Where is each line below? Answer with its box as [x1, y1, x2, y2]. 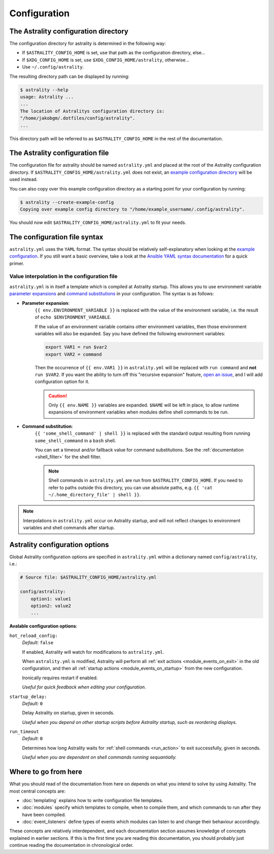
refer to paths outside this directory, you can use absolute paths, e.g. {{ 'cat [48, 484, 213, 490]
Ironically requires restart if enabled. [22, 675, 98, 681]
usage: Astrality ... [20, 94, 74, 100]
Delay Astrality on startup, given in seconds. [22, 710, 115, 716]
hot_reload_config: [9, 632, 58, 639]
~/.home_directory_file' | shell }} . [48, 491, 141, 497]
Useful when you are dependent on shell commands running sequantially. [22, 754, 177, 761]
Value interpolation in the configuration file [9, 273, 118, 280]
